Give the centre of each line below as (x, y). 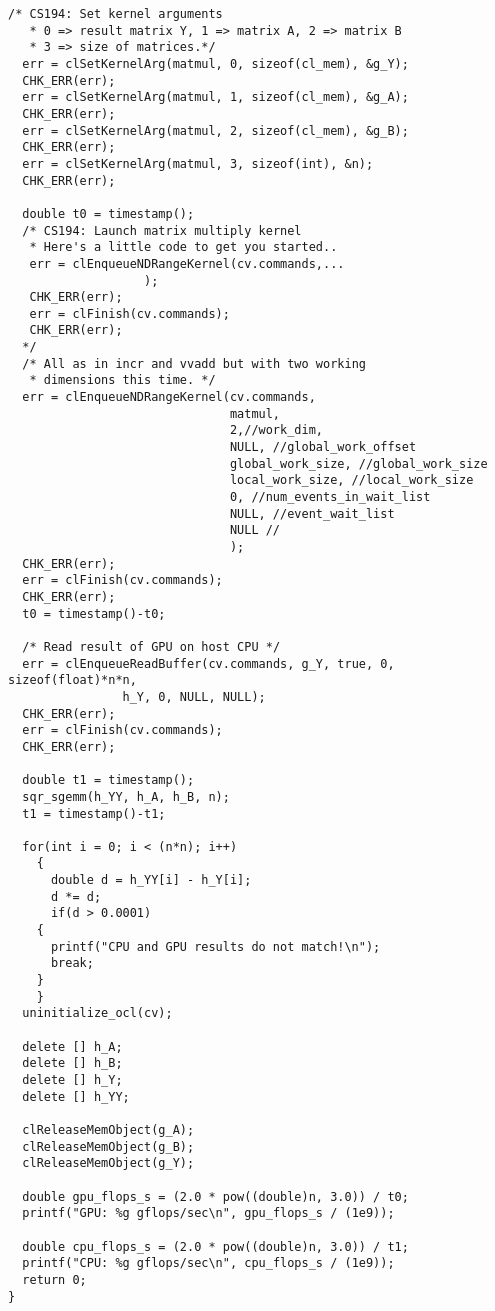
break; (72, 963)
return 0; (54, 1279)
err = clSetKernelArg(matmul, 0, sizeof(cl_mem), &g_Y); (215, 63)
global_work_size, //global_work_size (358, 463)
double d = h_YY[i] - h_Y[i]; (151, 880)
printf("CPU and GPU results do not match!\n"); (215, 946)
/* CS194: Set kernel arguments (115, 14)
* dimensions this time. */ (122, 380)
